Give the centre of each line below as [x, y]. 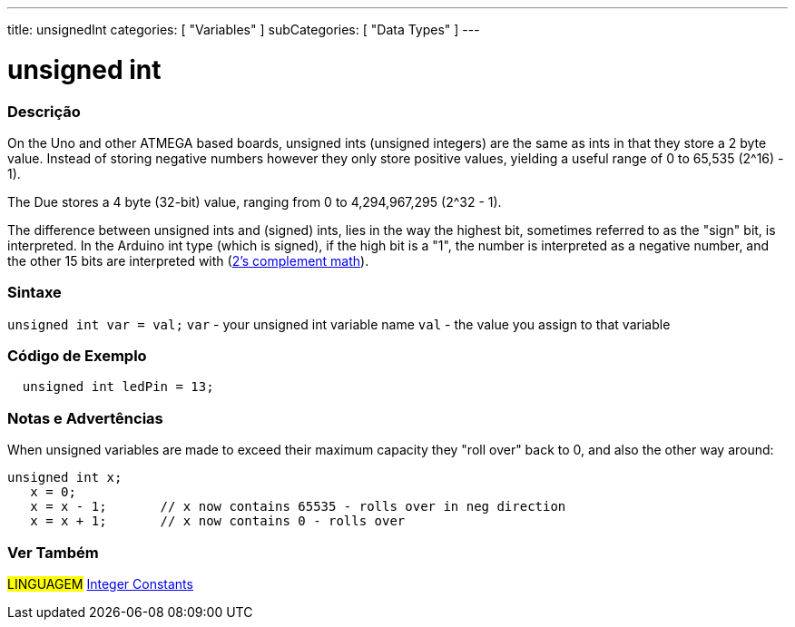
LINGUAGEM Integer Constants [100, 583]
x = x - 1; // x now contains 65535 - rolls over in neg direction [298, 507]
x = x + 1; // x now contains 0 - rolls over [218, 521]
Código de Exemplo [77, 356]
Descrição [44, 111]
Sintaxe [34, 293]
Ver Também [53, 552]
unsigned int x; [65, 478]
